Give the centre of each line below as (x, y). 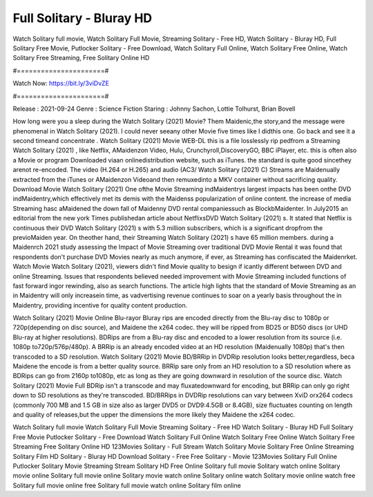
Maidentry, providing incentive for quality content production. (100, 305)
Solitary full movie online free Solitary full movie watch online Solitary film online (127, 485)
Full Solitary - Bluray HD (83, 18)
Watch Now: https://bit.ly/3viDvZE (61, 84)
